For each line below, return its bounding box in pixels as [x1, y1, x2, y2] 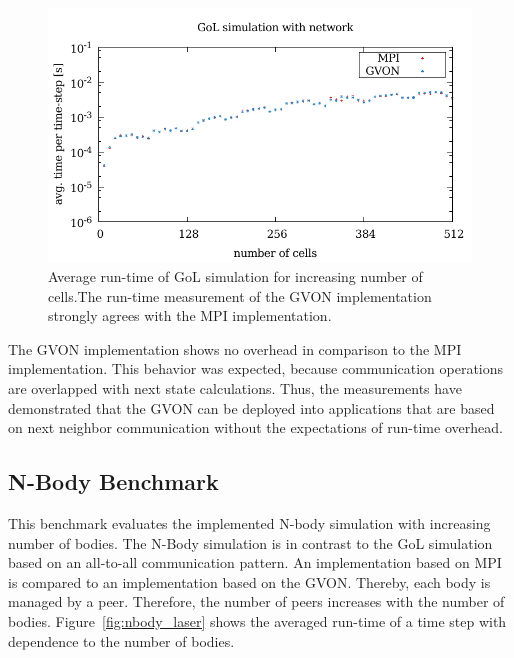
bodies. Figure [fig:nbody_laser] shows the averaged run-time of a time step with [8, 610, 507, 631]
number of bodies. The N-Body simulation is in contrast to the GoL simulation [8, 532, 493, 553]
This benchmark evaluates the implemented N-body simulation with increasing [8, 512, 491, 533]
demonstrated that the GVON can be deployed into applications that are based [8, 397, 495, 418]
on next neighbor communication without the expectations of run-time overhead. [8, 417, 503, 438]
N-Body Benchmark [8, 466, 219, 497]
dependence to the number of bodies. [8, 630, 235, 651]
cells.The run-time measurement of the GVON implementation [48, 285, 432, 306]
